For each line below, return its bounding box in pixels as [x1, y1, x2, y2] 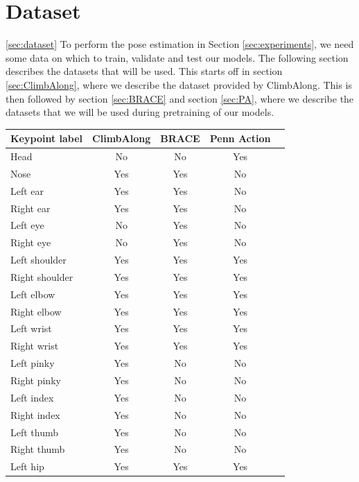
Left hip [10, 459, 44, 474]
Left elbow [10, 286, 55, 301]
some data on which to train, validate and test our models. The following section [6, 50, 349, 64]
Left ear [10, 183, 44, 198]
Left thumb [10, 424, 59, 439]
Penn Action [209, 131, 271, 146]
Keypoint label [10, 131, 83, 146]
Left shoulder [10, 252, 67, 267]
